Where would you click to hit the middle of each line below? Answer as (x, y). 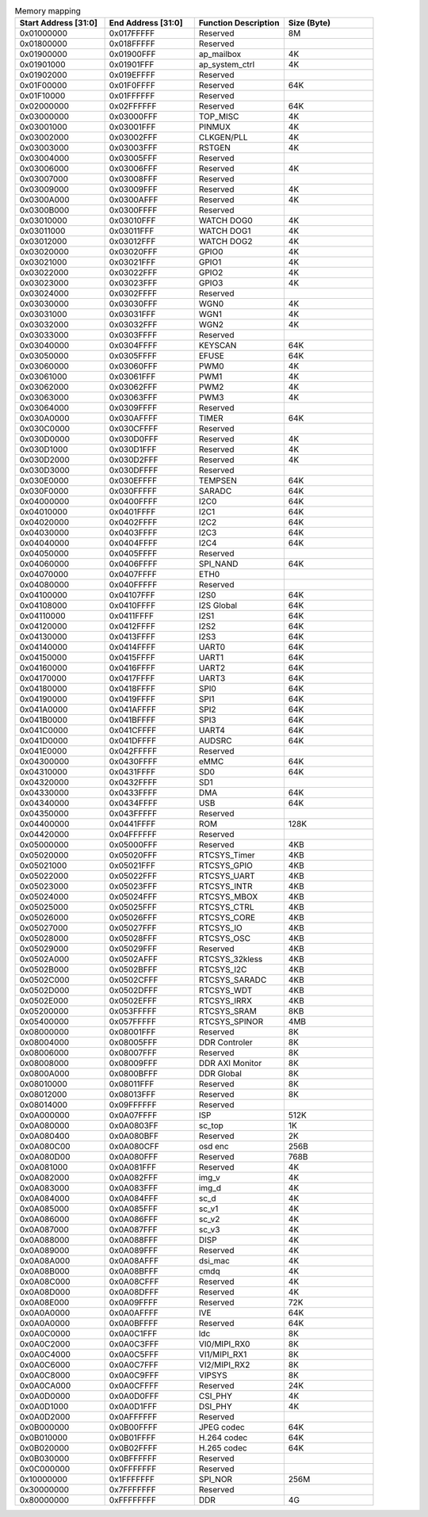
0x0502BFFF (133, 969)
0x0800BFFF (134, 1074)
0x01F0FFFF (132, 86)
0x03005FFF (133, 159)
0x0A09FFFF (134, 1302)
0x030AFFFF (134, 418)
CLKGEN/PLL (224, 137)
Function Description (239, 23)
